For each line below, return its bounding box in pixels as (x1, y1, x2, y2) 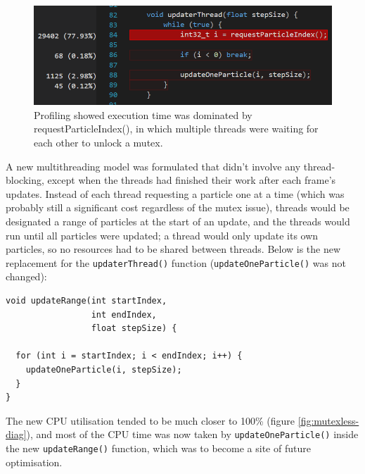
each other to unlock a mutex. (34, 135, 163, 149)
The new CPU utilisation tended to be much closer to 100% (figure (6, 413, 295, 428)
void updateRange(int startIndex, (6, 295, 167, 306)
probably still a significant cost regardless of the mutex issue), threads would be (6, 200, 350, 215)
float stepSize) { (91, 323, 177, 334)
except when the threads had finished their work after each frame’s (47, 173, 336, 187)
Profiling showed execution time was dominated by (34, 107, 252, 122)
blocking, (6, 173, 44, 187)
